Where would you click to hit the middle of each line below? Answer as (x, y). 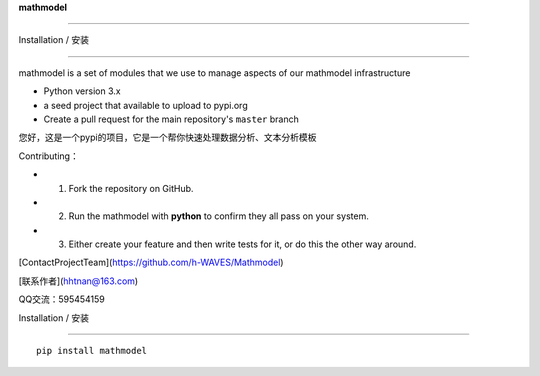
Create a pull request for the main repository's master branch (171, 119)
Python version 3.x (82, 91)
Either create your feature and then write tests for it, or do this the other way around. (242, 244)
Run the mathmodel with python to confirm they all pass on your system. (218, 216)
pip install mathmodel (92, 351)
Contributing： (48, 156)
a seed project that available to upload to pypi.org (146, 105)
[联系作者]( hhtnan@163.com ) (78, 281)
